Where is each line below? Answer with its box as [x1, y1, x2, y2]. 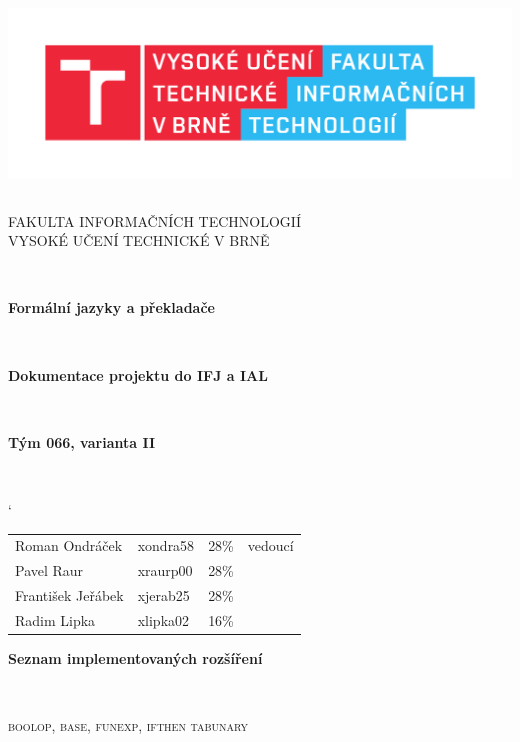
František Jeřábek [15, 584, 124, 605]
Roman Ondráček [15, 535, 123, 556]
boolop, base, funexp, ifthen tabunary [8, 715, 249, 736]
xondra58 [137, 535, 195, 556]
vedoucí [247, 535, 294, 556]
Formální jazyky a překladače [8, 297, 215, 318]
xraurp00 [137, 560, 193, 581]
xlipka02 [137, 609, 190, 630]
